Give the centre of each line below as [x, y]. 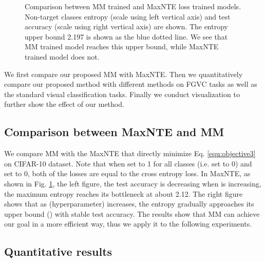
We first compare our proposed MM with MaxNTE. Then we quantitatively [124, 74]
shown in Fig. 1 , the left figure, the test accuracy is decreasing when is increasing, [133, 183]
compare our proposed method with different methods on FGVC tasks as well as [131, 84]
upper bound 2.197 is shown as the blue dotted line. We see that [126, 36]
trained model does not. [62, 56]
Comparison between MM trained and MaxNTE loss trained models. [133, 6]
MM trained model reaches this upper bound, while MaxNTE [122, 46]
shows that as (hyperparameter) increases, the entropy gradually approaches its [129, 204]
